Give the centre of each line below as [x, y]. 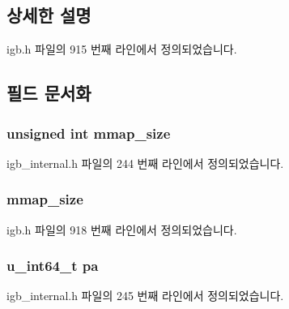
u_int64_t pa [53, 266]
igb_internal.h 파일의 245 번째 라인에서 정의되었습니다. [145, 296]
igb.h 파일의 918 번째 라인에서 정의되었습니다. [122, 229]
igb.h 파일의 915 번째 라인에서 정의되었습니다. [122, 49]
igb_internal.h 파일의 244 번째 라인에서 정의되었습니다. [145, 163]
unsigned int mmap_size [89, 133]
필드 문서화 [49, 93]
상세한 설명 [49, 15]
